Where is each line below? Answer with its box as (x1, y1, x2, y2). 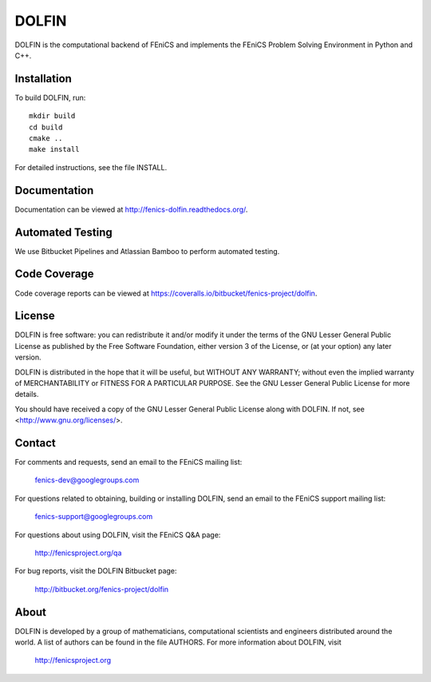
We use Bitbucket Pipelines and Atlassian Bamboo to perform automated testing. (14, 246, 280, 256)
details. (14, 390, 39, 399)
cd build (29, 122, 63, 132)
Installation (14, 72, 72, 85)
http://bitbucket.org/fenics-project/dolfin (34, 584, 169, 594)
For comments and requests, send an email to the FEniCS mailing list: (14, 458, 243, 467)
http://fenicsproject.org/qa (34, 548, 122, 558)
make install (29, 145, 80, 154)
